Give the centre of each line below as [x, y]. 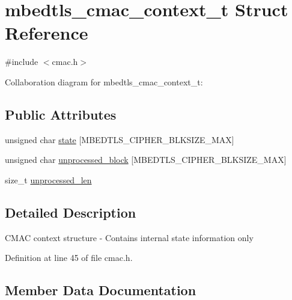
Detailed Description [71, 212]
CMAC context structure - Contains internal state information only [129, 237]
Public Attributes [61, 114]
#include [22, 62]
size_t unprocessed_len [48, 179]
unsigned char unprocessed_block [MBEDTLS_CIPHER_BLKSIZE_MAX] [146, 160]
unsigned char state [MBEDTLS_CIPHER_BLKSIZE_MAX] [120, 139]
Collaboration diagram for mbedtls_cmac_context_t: [104, 81]
